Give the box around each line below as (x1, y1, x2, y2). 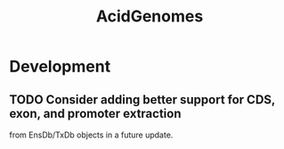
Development (9, 56, 111, 77)
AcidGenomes (95, 6, 204, 27)
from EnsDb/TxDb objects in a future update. (9, 129, 174, 140)
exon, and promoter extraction (9, 105, 182, 121)
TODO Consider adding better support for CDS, (9, 92, 276, 107)
